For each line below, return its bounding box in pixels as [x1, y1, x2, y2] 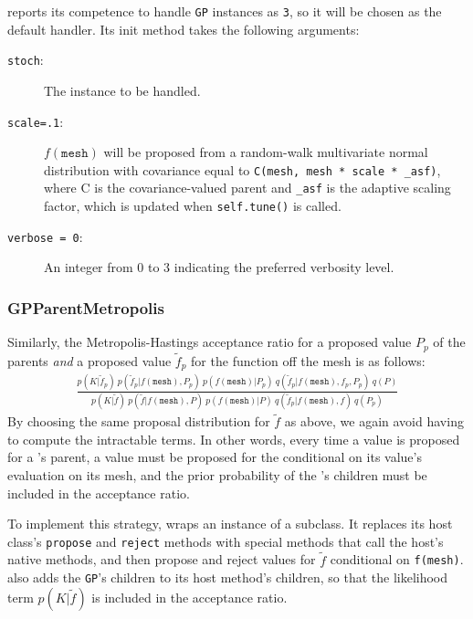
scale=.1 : [7, 111, 64, 131]
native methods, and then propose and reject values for [7, 550, 316, 569]
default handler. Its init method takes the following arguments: [7, 19, 360, 38]
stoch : [7, 50, 44, 69]
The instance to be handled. [44, 80, 201, 100]
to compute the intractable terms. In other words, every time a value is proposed [7, 429, 460, 448]
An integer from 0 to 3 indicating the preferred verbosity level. [44, 257, 394, 277]
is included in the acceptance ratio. [91, 587, 288, 606]
